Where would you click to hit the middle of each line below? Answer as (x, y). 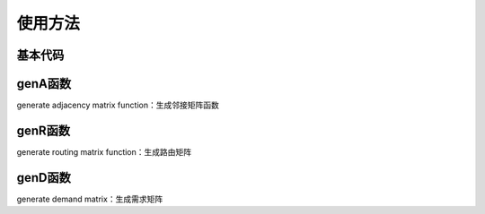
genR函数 (44, 130)
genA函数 (44, 84)
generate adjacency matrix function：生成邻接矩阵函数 (118, 105)
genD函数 (44, 178)
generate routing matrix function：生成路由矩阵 (104, 151)
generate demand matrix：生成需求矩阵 (90, 199)
